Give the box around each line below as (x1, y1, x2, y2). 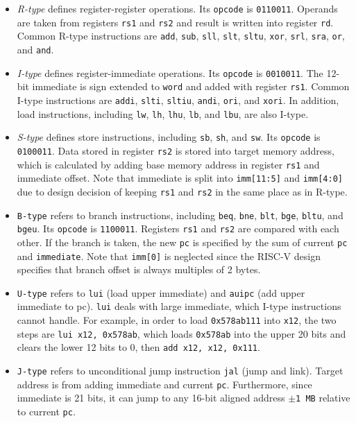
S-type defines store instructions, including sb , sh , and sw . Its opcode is (17, 130, 321, 144)
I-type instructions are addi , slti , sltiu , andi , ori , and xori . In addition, (17, 92, 339, 107)
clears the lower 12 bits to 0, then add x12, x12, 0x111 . (17, 340, 260, 354)
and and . (17, 42, 54, 56)
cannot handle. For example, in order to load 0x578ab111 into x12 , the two (17, 313, 337, 327)
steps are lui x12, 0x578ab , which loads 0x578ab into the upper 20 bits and (17, 326, 346, 340)
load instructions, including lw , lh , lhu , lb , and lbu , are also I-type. (17, 106, 309, 121)
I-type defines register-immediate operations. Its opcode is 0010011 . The (17, 65, 323, 80)
